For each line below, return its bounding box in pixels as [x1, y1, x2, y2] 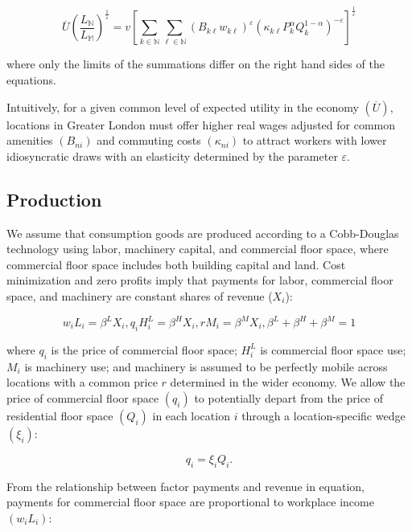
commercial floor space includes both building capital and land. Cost [6, 256, 346, 272]
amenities [6, 132, 53, 149]
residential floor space [6, 407, 113, 424]
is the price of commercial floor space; [51, 341, 237, 358]
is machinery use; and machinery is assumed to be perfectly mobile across [24, 358, 388, 374]
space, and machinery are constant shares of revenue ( [6, 287, 273, 304]
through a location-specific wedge [241, 407, 406, 424]
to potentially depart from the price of [194, 389, 384, 406]
